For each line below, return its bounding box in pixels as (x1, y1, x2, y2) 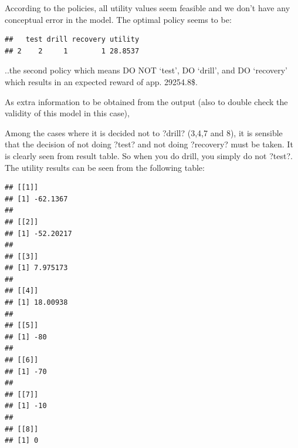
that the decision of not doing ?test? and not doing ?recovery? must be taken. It (5, 138, 293, 150)
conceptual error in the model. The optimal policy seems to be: (5, 13, 232, 25)
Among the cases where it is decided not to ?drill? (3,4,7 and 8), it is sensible (5, 126, 283, 139)
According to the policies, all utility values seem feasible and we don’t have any (5, 2, 290, 14)
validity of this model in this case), (5, 107, 130, 119)
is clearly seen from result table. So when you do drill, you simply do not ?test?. (5, 149, 293, 161)
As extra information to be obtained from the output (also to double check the (5, 95, 288, 107)
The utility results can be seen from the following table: (5, 161, 205, 173)
